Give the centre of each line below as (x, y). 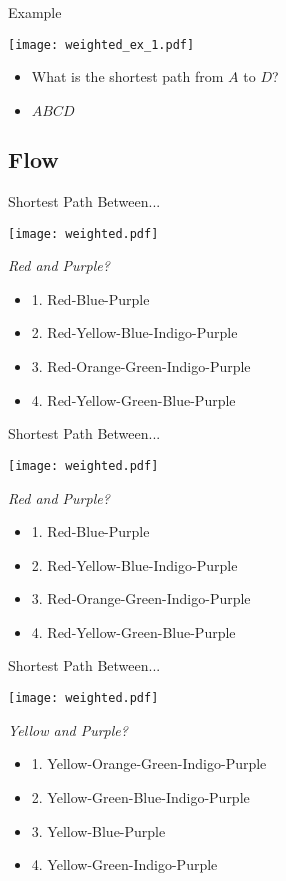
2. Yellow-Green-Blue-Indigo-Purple (140, 796)
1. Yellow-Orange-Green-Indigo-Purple (149, 763)
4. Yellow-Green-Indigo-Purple (124, 864)
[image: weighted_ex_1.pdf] (101, 44)
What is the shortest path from (127, 76)
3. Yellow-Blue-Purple (98, 830)
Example (35, 12)
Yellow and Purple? (68, 729)
